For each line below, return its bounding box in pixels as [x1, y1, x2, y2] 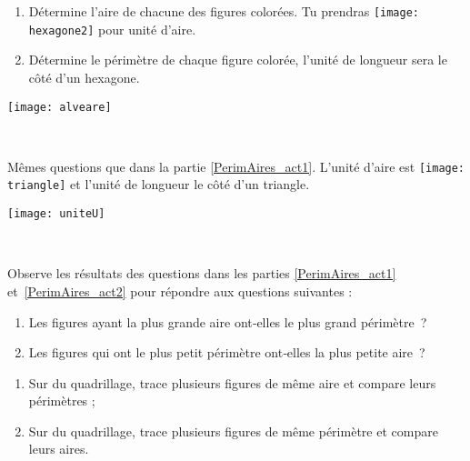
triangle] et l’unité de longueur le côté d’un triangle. [7, 175, 310, 194]
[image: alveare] [7, 100, 112, 114]
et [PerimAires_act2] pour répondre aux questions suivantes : [7, 281, 353, 300]
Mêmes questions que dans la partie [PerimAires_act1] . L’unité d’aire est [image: [7, 156, 465, 175]
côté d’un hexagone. [28, 67, 140, 86]
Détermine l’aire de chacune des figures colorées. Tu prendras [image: [28, 2, 420, 20]
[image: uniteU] [7, 207, 105, 221]
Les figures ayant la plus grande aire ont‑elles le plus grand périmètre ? [28, 312, 427, 331]
